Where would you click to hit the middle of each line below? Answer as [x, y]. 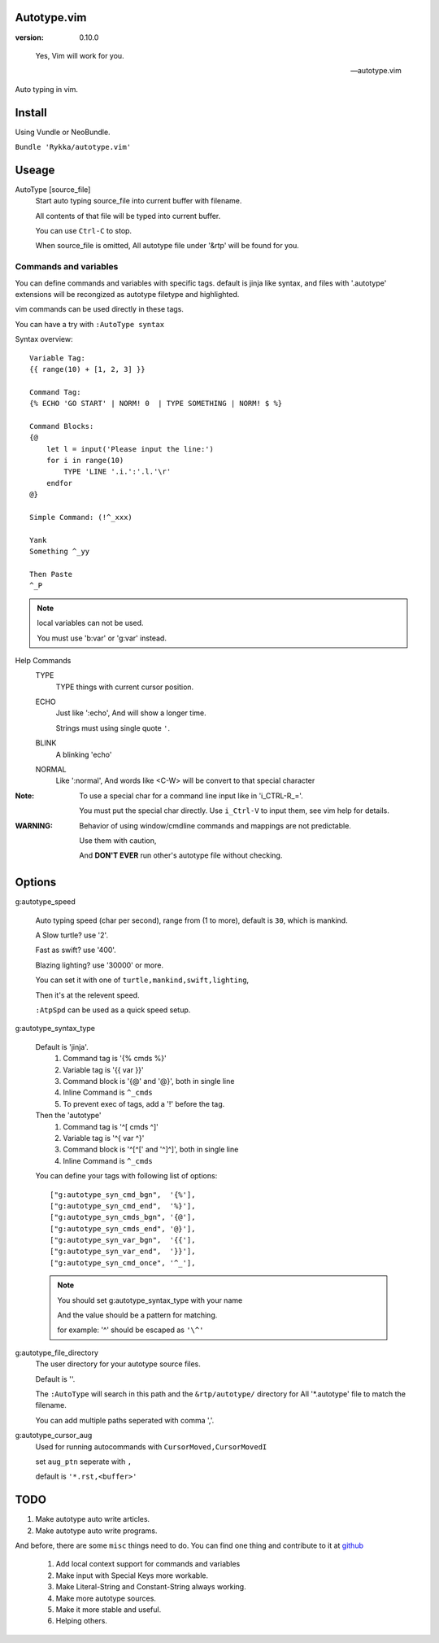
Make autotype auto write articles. [93, 1519]
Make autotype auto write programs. [96, 1531]
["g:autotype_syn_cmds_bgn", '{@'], [123, 1217]
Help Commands [43, 660]
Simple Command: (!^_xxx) [81, 518]
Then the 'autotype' [68, 1116]
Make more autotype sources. [106, 1598]
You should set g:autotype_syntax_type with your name [150, 1300]
